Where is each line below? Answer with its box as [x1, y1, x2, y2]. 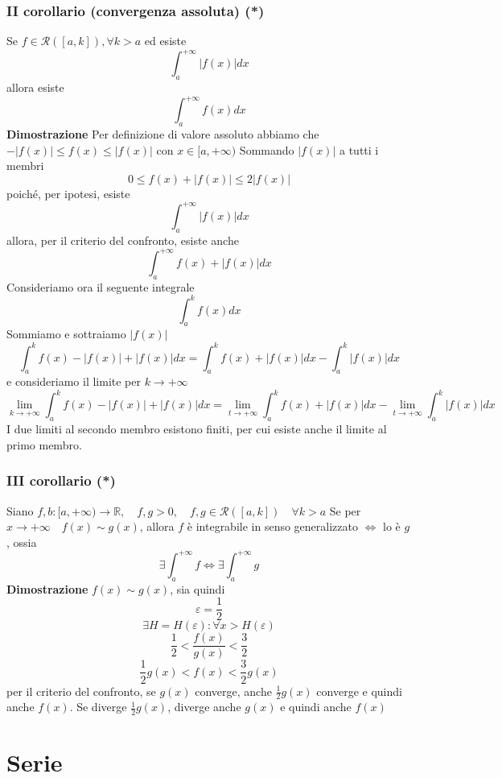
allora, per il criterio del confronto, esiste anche [6, 231, 239, 248]
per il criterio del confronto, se [6, 682, 156, 699]
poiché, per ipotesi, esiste [6, 184, 130, 201]
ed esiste [144, 32, 187, 49]
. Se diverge [69, 698, 127, 715]
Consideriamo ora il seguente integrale [6, 278, 195, 295]
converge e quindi [316, 682, 402, 699]
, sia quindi [170, 580, 225, 597]
